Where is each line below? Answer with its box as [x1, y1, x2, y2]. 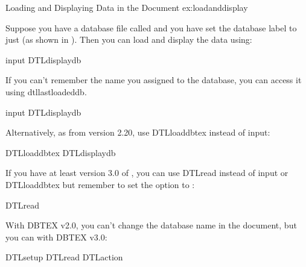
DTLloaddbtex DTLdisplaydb [5, 146, 116, 159]
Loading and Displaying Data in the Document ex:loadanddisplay [5, 1, 248, 13]
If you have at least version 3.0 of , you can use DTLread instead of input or [5, 166, 288, 179]
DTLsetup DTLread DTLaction [5, 251, 123, 263]
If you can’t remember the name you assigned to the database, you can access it [5, 74, 302, 86]
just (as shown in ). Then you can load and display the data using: [5, 33, 252, 46]
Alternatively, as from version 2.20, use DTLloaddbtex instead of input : [5, 126, 270, 139]
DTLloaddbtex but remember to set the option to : [5, 178, 195, 190]
